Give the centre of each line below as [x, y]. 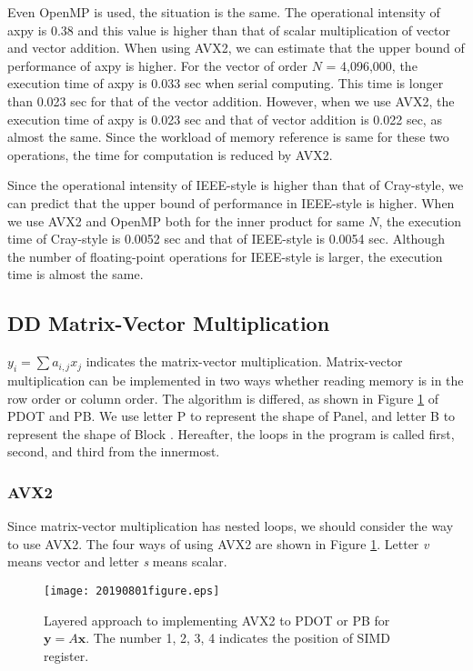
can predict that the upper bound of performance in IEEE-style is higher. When [231, 202]
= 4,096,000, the [372, 65]
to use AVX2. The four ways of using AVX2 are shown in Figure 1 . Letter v [218, 543]
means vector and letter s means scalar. [117, 561]
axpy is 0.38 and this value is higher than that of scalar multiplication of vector [229, 30]
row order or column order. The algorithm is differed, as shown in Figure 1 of [223, 398]
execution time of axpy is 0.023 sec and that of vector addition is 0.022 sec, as [225, 119]
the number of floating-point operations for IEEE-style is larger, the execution [225, 256]
